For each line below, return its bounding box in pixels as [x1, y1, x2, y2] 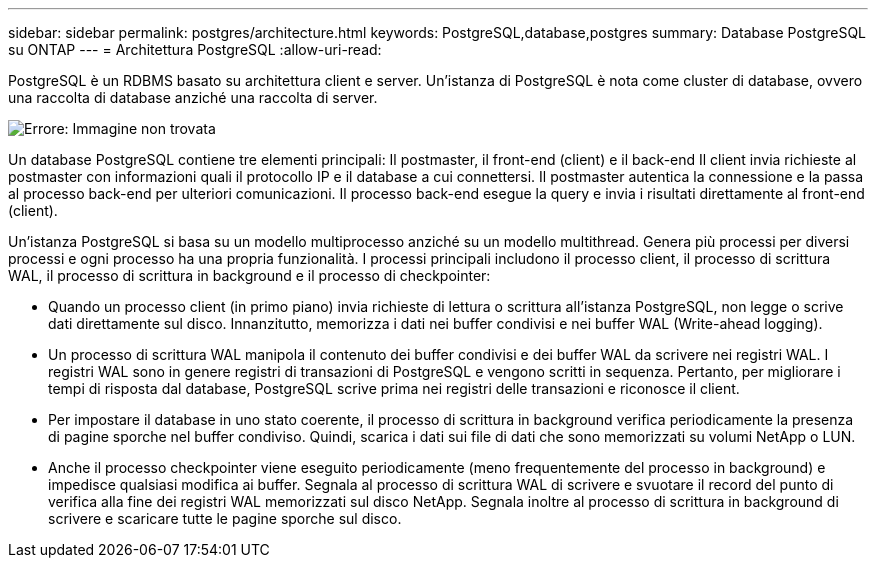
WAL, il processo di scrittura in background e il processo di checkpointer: [8, 267, 491, 284]
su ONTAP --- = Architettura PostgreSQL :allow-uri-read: [8, 41, 382, 58]
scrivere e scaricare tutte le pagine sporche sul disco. [48, 510, 402, 527]
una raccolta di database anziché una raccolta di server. [8, 89, 378, 106]
